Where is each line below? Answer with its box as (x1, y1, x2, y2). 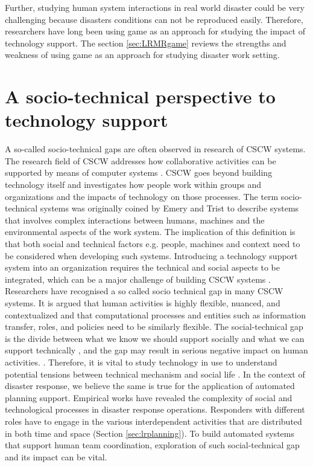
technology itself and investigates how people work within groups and (5, 178, 262, 191)
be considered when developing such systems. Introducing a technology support (5, 249, 298, 262)
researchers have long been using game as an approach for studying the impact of (5, 25, 305, 37)
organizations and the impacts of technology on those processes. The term (5, 190, 279, 202)
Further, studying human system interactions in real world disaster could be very (5, 1, 305, 13)
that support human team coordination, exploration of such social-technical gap (5, 439, 300, 451)
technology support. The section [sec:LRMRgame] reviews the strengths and (5, 36, 286, 49)
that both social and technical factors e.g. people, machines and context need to (5, 237, 300, 250)
